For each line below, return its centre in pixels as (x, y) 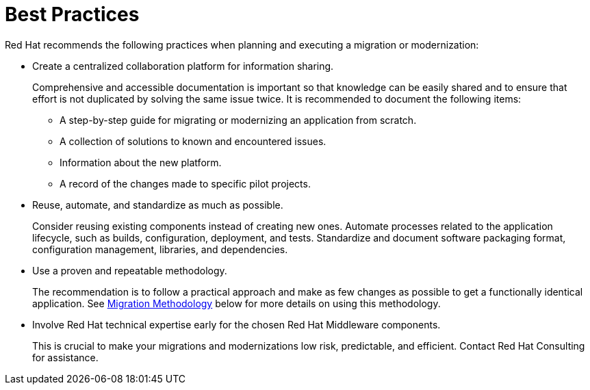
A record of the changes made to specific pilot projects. (185, 183)
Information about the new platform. (141, 162)
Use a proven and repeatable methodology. (130, 270)
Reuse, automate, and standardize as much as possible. (158, 205)
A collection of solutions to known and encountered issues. (193, 141)
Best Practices (72, 14)
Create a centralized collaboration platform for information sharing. (183, 66)
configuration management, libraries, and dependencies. (160, 249)
